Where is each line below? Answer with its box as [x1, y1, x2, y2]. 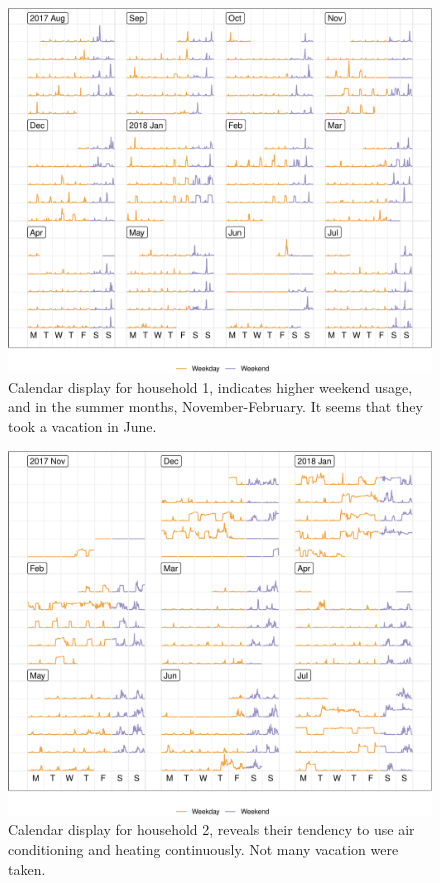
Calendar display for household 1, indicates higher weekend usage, [8, 376, 413, 397]
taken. [8, 858, 46, 879]
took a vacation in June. [8, 415, 157, 436]
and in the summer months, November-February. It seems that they [8, 396, 423, 417]
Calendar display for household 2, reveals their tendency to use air [8, 819, 415, 840]
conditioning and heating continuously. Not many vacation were [8, 838, 399, 859]
